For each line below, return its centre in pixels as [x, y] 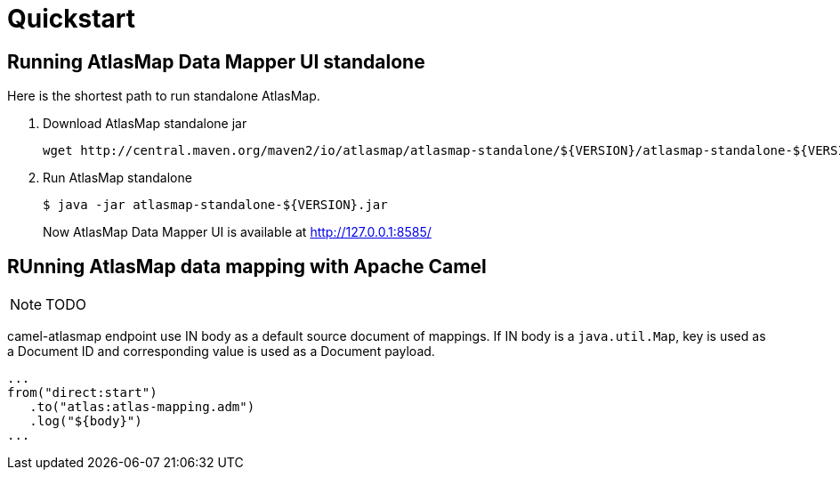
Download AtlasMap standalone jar [145, 124]
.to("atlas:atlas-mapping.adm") [142, 407]
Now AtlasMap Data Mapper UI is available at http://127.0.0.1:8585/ [237, 232]
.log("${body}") [86, 421]
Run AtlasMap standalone [117, 178]
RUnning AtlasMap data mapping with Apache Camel [247, 266]
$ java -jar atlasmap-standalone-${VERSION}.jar [215, 205]
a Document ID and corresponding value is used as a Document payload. [221, 352]
